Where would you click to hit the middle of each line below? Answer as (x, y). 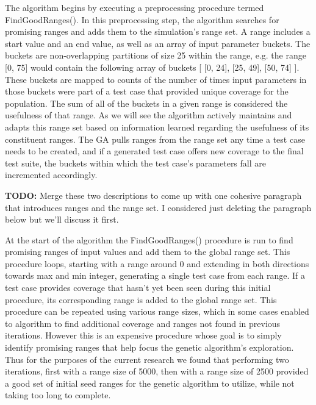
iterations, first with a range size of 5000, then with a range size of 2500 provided (157, 371)
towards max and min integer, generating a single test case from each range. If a (155, 275)
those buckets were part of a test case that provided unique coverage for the (147, 91)
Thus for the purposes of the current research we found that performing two (147, 359)
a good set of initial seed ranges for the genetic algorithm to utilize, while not (150, 383)
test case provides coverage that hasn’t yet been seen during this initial (138, 288)
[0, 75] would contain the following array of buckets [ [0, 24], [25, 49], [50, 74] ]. (152, 67)
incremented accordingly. (51, 175)
